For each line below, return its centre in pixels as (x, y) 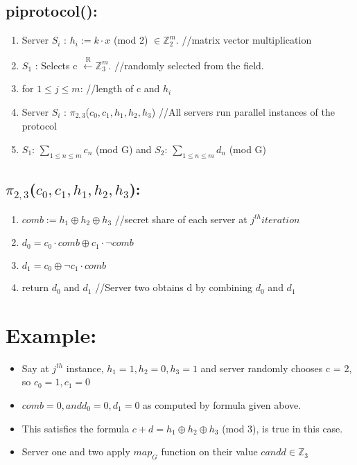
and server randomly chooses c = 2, (276, 368)
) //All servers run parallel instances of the (243, 111)
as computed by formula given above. (222, 405)
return (35, 287)
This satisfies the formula (76, 428)
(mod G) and (123, 149)
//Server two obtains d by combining (174, 287)
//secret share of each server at (181, 219)
